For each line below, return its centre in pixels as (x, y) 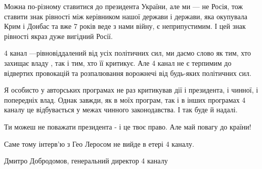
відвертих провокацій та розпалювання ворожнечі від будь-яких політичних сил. (128, 73)
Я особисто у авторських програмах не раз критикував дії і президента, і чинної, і (131, 90)
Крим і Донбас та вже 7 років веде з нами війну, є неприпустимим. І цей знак (125, 26)
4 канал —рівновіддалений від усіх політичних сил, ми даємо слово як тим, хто (127, 53)
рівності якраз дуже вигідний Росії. (58, 36)
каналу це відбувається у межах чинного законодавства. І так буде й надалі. (121, 110)
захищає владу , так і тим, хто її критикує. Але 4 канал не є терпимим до (118, 62)
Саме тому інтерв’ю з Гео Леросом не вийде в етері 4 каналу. (99, 143)
